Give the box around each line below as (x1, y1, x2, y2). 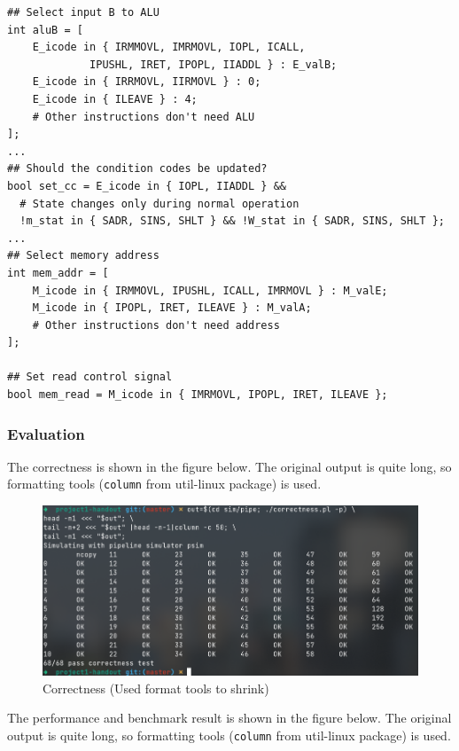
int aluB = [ (7, 23, 83, 36)
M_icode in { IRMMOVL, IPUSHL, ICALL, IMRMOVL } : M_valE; (32, 284, 388, 297)
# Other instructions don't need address (32, 318, 280, 332)
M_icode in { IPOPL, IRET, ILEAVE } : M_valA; (32, 301, 312, 315)
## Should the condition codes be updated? (7, 162, 268, 176)
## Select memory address (7, 249, 159, 262)
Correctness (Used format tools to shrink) (43, 678, 269, 697)
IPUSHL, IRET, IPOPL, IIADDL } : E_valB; (89, 58, 338, 71)
